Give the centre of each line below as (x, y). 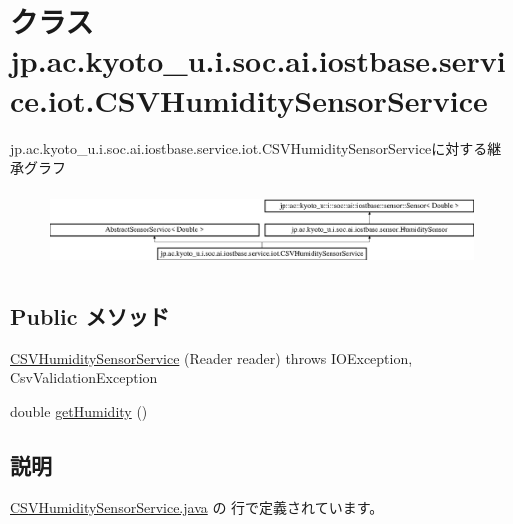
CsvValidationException (84, 377)
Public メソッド (90, 315)
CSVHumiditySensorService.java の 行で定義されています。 (197, 506)
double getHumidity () (79, 410)
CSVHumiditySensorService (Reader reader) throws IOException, (211, 357)
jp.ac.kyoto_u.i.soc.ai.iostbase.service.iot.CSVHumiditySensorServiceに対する (249, 147)
